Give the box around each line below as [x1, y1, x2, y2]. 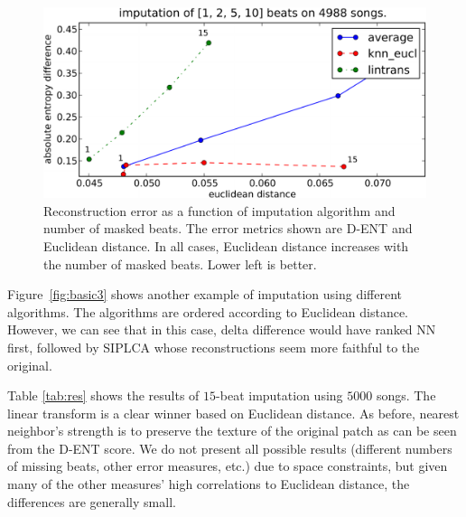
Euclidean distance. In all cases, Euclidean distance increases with [43, 236, 409, 255]
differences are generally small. [7, 492, 176, 511]
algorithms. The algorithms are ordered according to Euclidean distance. [7, 302, 409, 321]
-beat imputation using [216, 386, 343, 405]
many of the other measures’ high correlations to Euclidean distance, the [7, 475, 410, 493]
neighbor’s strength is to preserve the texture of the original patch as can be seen [7, 421, 457, 440]
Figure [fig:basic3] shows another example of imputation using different [7, 285, 402, 304]
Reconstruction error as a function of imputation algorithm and [43, 201, 396, 220]
